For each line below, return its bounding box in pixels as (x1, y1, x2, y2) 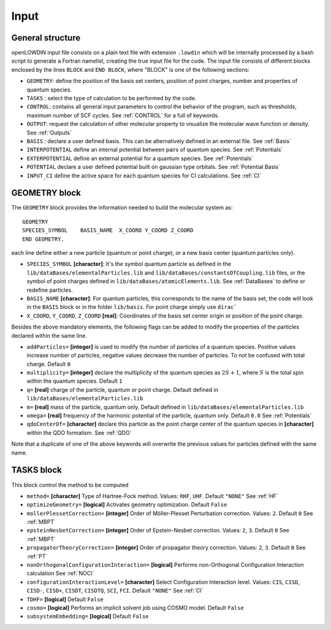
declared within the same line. (11, 332, 87, 339)
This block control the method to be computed (11, 481, 129, 488)
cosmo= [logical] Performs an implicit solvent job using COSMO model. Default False (26, 604, 245, 611)
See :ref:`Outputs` (26, 129, 72, 136)
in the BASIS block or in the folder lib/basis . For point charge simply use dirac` (26, 303, 237, 311)
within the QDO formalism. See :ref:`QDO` (26, 429, 132, 436)
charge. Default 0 (26, 360, 70, 368)
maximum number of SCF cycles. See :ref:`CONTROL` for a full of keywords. (26, 111, 220, 119)
